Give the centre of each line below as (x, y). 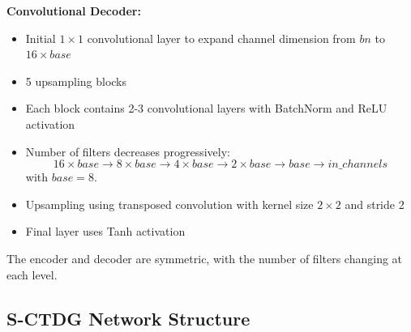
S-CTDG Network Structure (128, 318)
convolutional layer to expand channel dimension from (221, 38)
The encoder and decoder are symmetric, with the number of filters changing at (205, 258)
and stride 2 (375, 204)
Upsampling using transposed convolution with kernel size (169, 204)
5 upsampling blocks (76, 81)
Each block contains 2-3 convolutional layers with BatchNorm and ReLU (206, 108)
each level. (32, 274)
